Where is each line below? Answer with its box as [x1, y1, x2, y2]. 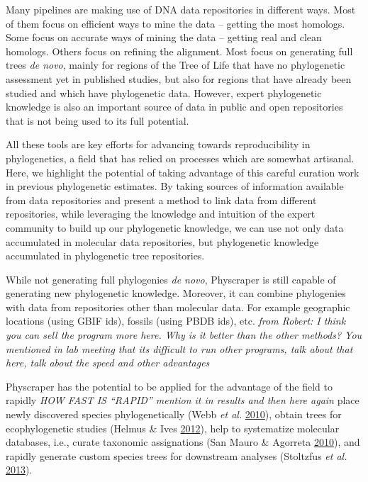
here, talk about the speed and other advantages [6, 355, 210, 370]
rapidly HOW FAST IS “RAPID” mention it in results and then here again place [6, 393, 359, 408]
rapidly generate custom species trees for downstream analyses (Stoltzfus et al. [6, 448, 347, 463]
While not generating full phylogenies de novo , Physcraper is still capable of [6, 271, 336, 286]
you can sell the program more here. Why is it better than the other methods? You [6, 327, 362, 342]
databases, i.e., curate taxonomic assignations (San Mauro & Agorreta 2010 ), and [6, 435, 360, 449]
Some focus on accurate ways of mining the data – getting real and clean [6, 30, 322, 45]
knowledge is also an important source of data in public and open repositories [6, 99, 343, 114]
